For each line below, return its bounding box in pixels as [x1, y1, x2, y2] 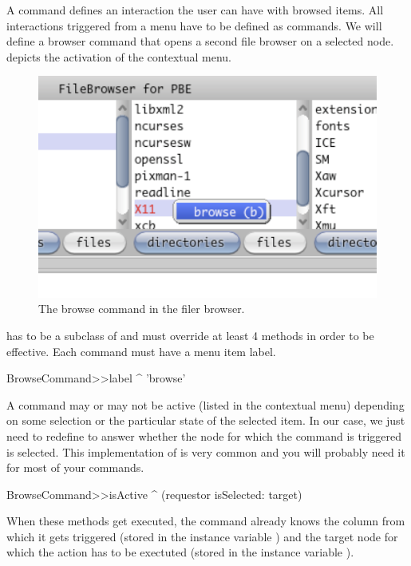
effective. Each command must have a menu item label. [6, 342, 276, 359]
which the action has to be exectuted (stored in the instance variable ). [6, 544, 354, 560]
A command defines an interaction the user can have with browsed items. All [6, 2, 384, 18]
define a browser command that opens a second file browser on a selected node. [6, 33, 394, 49]
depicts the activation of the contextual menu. [6, 48, 232, 65]
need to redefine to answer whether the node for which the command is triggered [6, 427, 402, 444]
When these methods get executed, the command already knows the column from [6, 513, 405, 529]
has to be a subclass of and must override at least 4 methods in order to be [6, 327, 374, 343]
